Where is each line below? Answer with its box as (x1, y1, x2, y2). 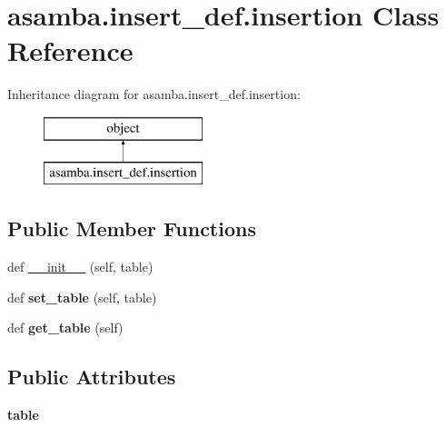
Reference (7, 32, 134, 69)
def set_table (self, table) (7, 287, 157, 306)
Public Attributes (7, 362, 176, 391)
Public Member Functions (7, 214, 256, 243)
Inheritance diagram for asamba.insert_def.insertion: (7, 84, 301, 104)
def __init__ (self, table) (7, 257, 154, 276)
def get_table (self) (7, 318, 124, 337)
